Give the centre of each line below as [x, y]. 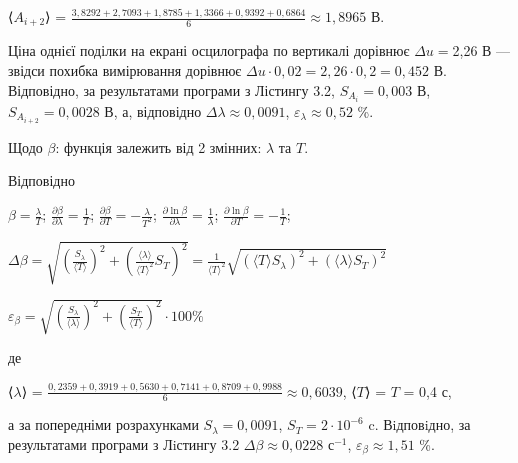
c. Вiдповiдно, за [419, 424]
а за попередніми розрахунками [103, 424]
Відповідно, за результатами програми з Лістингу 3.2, [171, 89]
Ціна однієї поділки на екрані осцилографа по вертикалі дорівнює [209, 50]
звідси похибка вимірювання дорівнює [125, 70]
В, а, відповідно [153, 110]
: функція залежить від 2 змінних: [158, 146]
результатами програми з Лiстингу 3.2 [124, 444]
